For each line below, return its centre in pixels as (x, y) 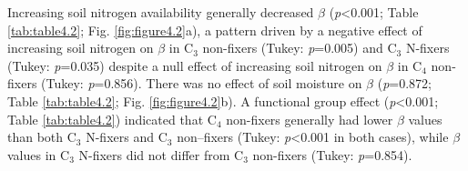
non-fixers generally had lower (310, 119)
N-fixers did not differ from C (161, 154)
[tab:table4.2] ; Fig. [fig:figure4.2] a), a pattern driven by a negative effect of (215, 30)
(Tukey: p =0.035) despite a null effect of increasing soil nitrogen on (195, 65)
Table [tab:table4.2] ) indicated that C (112, 119)
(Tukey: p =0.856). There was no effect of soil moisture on (202, 83)
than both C (42, 137)
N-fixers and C (127, 137)
